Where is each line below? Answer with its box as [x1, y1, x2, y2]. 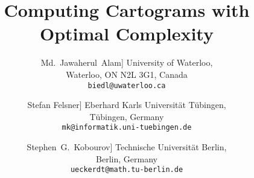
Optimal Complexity [40, 21, 214, 46]
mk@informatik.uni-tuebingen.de [62, 123, 192, 132]
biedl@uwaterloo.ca [87, 81, 166, 90]
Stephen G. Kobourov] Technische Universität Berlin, [27, 141, 227, 153]
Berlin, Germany [96, 152, 157, 165]
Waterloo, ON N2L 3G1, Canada [66, 68, 188, 80]
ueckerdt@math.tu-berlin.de [70, 165, 183, 174]
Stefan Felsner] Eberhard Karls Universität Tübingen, [27, 98, 226, 111]
